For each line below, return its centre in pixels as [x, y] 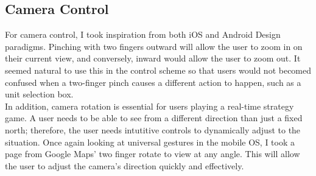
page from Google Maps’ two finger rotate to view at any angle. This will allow [153, 154]
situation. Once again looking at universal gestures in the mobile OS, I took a [150, 142]
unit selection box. [39, 94]
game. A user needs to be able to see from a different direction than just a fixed [154, 118]
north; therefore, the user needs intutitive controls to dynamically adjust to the [153, 129]
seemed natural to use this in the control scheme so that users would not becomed [158, 70]
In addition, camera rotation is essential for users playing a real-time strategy [149, 106]
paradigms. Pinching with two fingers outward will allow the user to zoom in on [154, 46]
